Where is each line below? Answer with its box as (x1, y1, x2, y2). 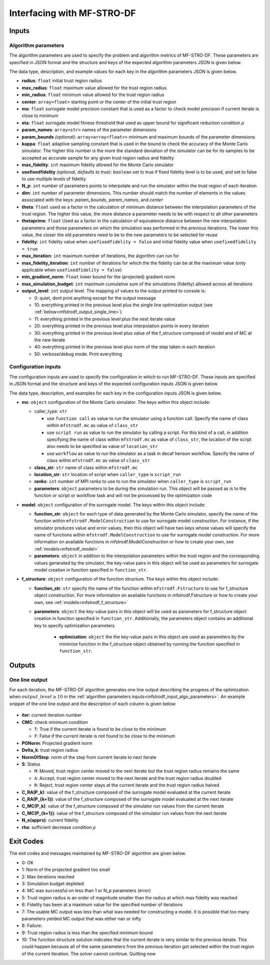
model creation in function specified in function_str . (34, 567, 147, 573)
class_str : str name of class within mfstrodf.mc (34, 464, 138, 470)
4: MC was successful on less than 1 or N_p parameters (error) (21, 887, 151, 893)
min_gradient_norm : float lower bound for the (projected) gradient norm (21, 274, 175, 280)
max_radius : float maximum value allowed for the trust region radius (21, 85, 167, 91)
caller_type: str (34, 408, 67, 414)
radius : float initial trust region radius (21, 78, 102, 84)
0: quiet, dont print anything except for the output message (34, 295, 156, 301)
